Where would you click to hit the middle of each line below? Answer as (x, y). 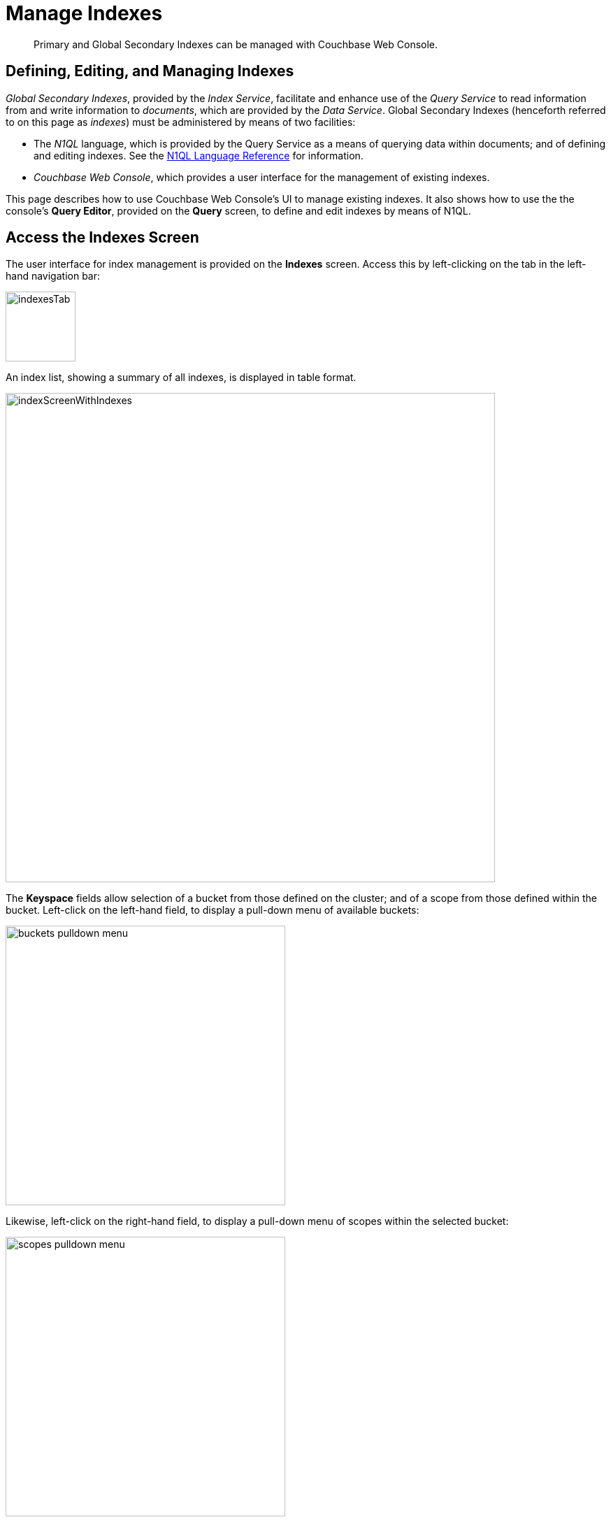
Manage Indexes (84, 13)
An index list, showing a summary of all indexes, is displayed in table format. (181, 378)
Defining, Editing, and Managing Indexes (150, 71)
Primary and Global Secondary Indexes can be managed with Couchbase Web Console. (236, 44)
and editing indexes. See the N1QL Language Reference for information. (199, 155)
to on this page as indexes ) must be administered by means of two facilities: (181, 122)
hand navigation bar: (53, 276)
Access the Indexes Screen (102, 238)
